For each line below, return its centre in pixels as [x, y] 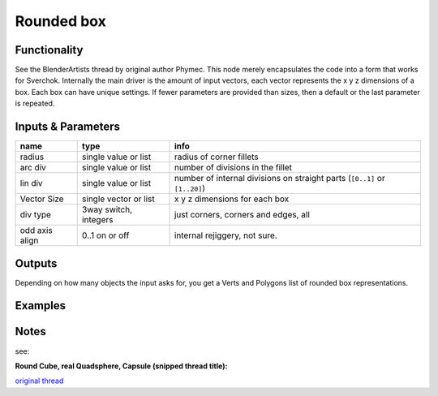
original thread [39, 381]
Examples [41, 306]
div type [36, 215]
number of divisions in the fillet [233, 168]
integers [97, 220]
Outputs [36, 263]
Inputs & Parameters [68, 127]
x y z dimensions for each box [232, 199]
